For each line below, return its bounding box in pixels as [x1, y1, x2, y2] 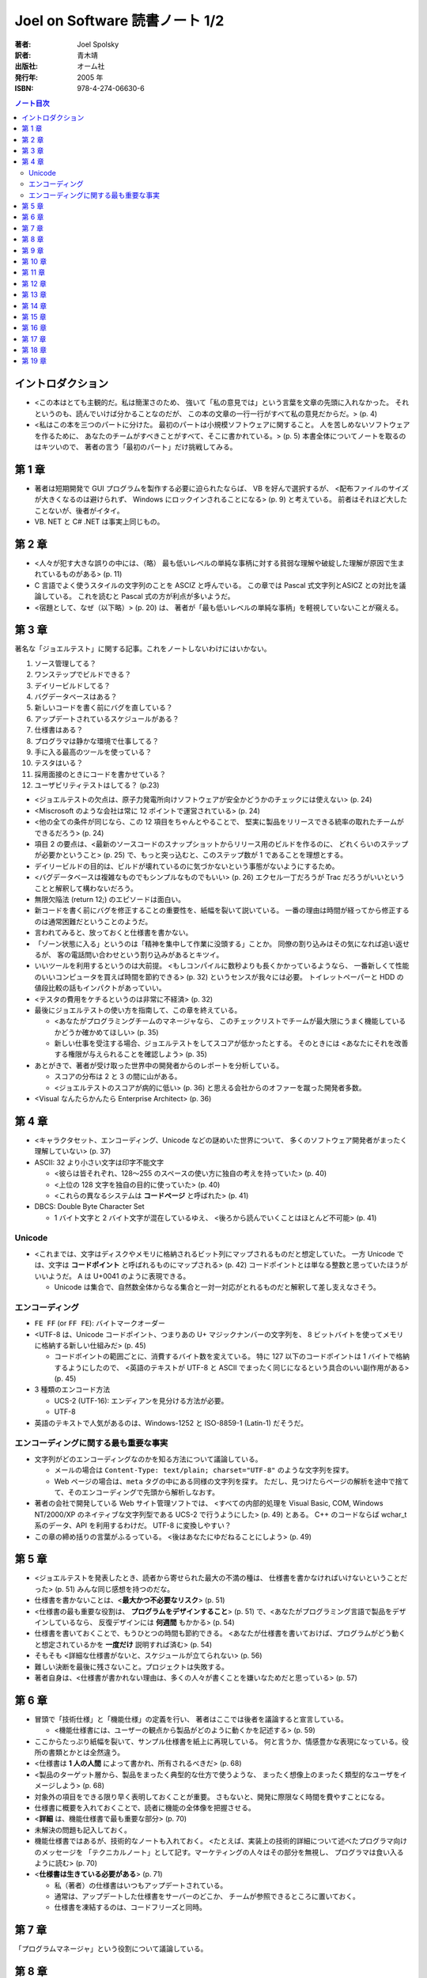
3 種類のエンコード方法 [34, 1385, 111, 1394]
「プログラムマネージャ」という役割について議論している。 [14, 1944, 208, 1953]
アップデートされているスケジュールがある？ [34, 714, 179, 723]
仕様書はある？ [34, 725, 83, 735]
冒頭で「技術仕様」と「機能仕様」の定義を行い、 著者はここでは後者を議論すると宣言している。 [34, 1714, 348, 1724]
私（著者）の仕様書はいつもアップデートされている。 [54, 1880, 228, 1890]
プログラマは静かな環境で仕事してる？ [34, 736, 160, 745]
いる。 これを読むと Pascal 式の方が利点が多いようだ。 [55, 592, 235, 601]
